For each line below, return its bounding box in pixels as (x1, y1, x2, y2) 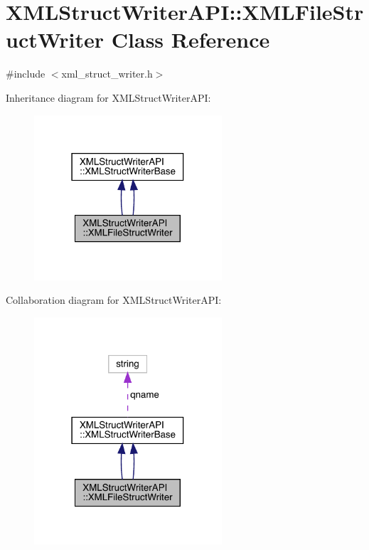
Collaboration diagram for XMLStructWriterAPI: (6, 292, 222, 307)
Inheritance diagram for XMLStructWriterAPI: (6, 90, 211, 105)
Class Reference (111, 25, 270, 54)
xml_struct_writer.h (61, 66, 153, 81)
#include (6, 66, 46, 81)
